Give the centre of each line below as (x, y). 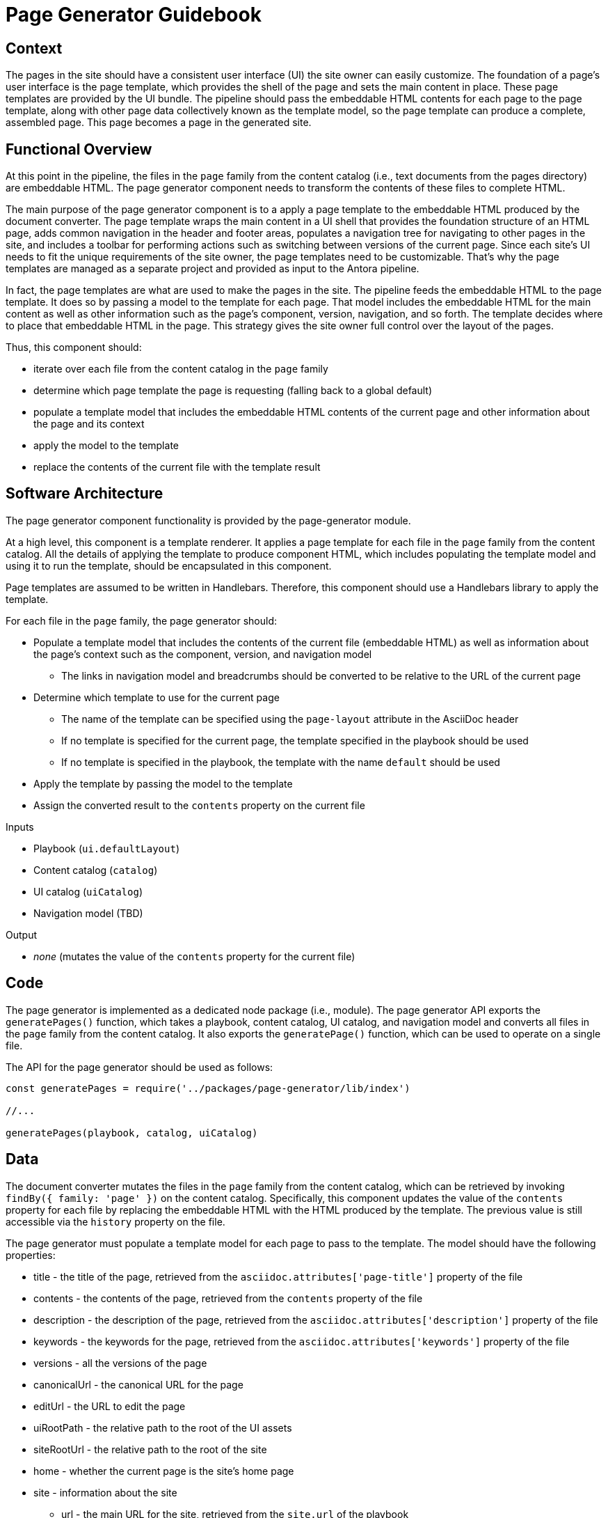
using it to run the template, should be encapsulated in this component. (169, 565)
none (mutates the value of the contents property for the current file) (194, 956)
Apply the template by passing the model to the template (163, 783)
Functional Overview (79, 149)
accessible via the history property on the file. (115, 1221)
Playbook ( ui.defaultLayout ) (106, 848)
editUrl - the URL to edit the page (110, 1406)
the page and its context (89, 424)
